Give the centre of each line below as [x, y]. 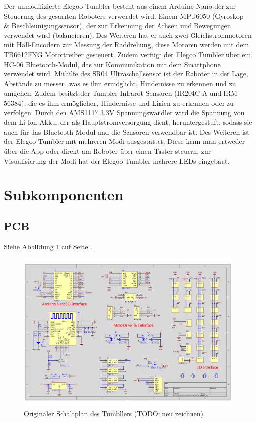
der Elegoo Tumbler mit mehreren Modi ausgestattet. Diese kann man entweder [125, 141]
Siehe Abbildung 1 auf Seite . [48, 246]
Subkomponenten [64, 194]
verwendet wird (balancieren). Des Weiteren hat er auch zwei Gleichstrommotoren [128, 35]
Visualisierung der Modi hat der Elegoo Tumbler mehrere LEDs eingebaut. [117, 160]
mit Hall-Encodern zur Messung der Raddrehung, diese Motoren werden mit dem [127, 45]
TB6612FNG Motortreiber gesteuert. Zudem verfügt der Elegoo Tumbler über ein [128, 54]
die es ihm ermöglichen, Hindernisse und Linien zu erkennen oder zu [131, 102]
